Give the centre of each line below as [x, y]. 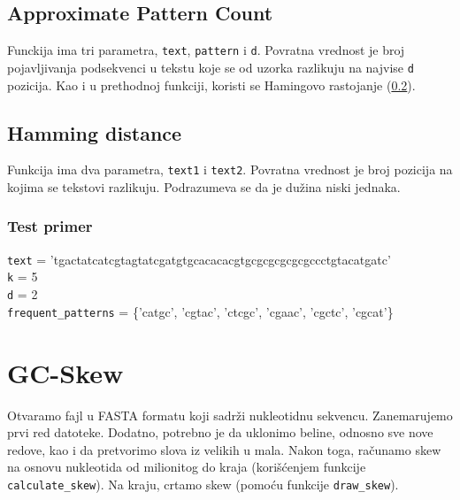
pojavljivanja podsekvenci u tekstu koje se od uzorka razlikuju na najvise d [211, 67]
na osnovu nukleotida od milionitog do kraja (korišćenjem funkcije [187, 467]
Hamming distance [95, 132]
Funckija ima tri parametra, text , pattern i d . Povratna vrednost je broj [206, 50]
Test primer [50, 226]
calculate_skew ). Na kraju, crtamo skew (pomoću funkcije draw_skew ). [203, 484]
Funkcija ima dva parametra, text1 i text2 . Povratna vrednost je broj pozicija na [230, 169]
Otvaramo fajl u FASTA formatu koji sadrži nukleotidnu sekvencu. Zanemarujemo [230, 415]
